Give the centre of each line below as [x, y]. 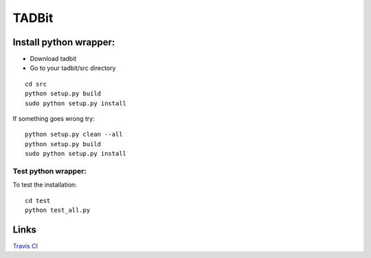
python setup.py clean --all [74, 134]
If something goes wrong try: [54, 119]
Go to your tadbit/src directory [73, 68]
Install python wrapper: [64, 42]
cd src [36, 84]
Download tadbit [53, 59]
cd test [38, 200]
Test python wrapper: [50, 171]
